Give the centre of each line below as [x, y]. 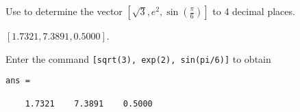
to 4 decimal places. [254, 11]
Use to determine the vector [64, 11]
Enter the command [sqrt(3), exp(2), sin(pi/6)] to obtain [138, 58]
